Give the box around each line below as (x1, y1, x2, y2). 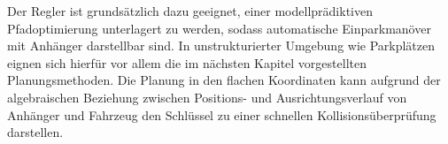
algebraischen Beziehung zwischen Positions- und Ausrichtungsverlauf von (7, 87, 407, 106)
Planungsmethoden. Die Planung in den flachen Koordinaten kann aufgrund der (7, 71, 441, 89)
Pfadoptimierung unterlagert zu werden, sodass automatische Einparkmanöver (7, 19, 431, 37)
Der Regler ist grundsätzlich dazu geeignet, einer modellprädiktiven (7, 2, 373, 19)
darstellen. (7, 123, 64, 141)
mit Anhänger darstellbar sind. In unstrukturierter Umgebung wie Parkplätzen (7, 36, 436, 55)
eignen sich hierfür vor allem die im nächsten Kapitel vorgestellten (7, 53, 367, 72)
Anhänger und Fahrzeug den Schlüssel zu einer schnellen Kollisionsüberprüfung (7, 105, 436, 124)
